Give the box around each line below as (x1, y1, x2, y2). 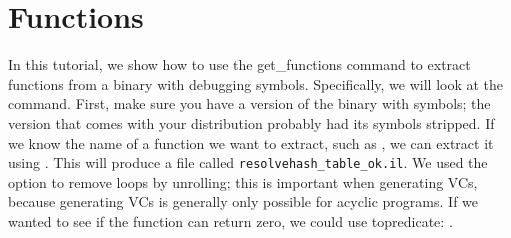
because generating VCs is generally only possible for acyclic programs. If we (8, 191, 479, 212)
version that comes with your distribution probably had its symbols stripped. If (8, 112, 495, 133)
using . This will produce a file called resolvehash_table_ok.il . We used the (8, 152, 488, 173)
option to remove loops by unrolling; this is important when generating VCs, (8, 171, 478, 192)
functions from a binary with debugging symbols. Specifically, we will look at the (8, 73, 504, 94)
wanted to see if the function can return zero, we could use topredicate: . (8, 210, 453, 231)
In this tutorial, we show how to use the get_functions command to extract (8, 54, 471, 75)
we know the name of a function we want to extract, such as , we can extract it (8, 132, 494, 153)
